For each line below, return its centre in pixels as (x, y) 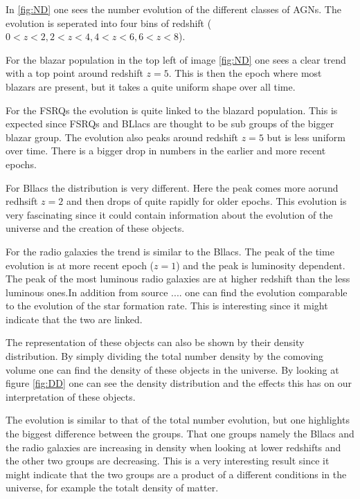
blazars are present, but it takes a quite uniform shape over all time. (151, 86)
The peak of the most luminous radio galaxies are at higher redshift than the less (178, 279)
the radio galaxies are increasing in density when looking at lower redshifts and (173, 447)
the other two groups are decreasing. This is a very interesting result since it (168, 461)
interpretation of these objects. (71, 396)
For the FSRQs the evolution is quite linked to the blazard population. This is (172, 110)
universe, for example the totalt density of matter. (112, 488)
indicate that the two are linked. (74, 319)
